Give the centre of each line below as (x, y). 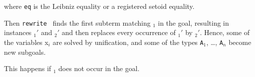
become (240, 42)
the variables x (26, 42)
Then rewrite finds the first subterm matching (77, 22)
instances (18, 32)
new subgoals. (25, 52)
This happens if (28, 68)
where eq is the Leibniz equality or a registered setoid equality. (99, 6)
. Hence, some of (225, 32)
